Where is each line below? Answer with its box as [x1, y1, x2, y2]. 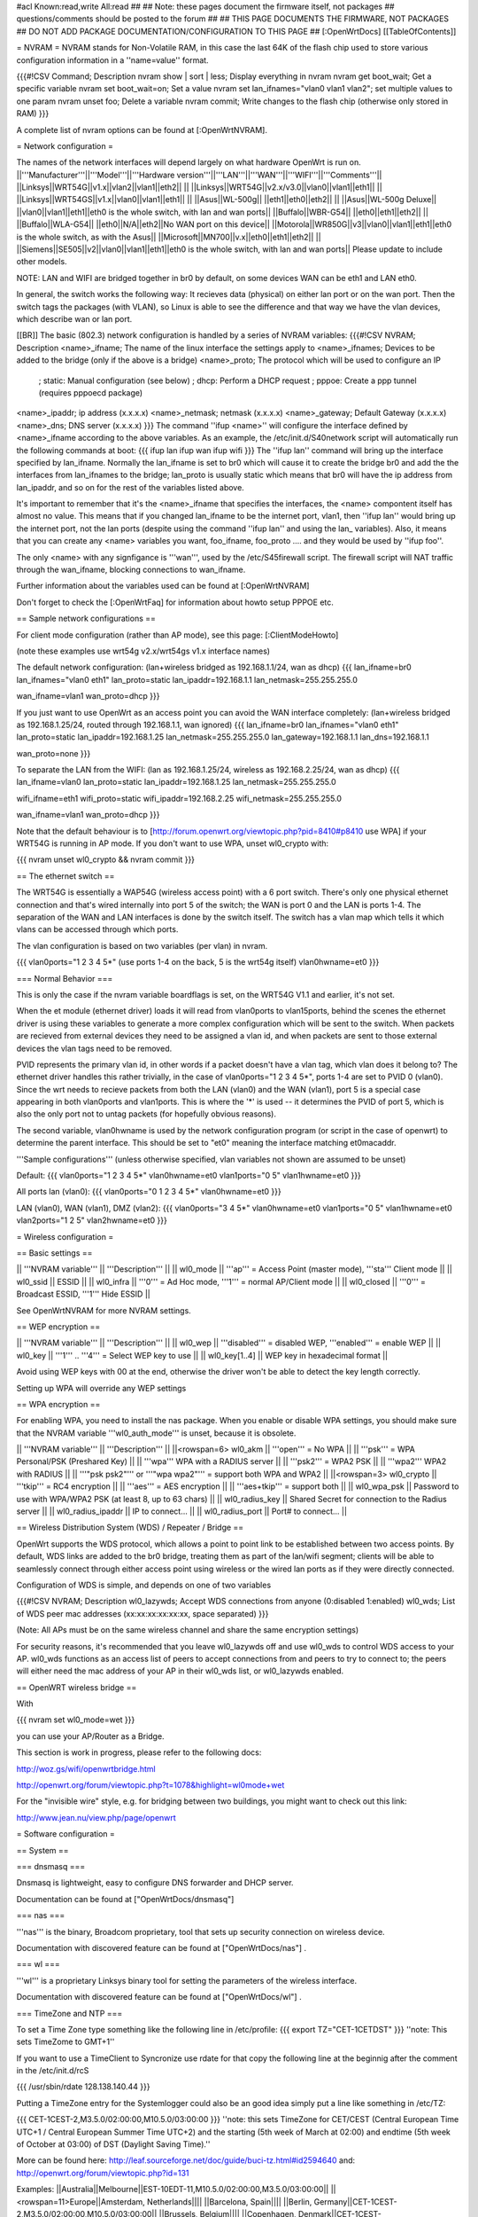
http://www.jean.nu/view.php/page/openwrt [16, 1812, 176, 1822]
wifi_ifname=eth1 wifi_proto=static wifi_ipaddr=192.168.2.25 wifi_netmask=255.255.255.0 [16, 793, 343, 803]
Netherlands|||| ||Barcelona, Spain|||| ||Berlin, [146, 2196, 312, 2207]
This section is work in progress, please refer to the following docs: [16, 1747, 262, 1758]
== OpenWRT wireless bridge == [16, 1681, 137, 1693]
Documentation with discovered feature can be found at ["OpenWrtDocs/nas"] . [16, 1942, 307, 1953]
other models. [16, 256, 67, 267]
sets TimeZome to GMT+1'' [16, 2036, 115, 2048]
